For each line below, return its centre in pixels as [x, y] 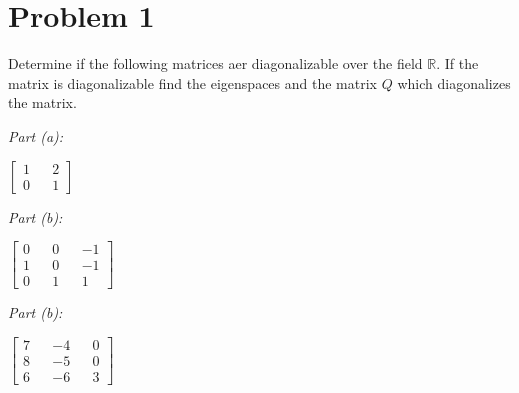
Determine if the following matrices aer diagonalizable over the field [215, 63]
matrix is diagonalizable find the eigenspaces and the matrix [192, 82]
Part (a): [36, 135]
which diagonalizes [454, 82]
